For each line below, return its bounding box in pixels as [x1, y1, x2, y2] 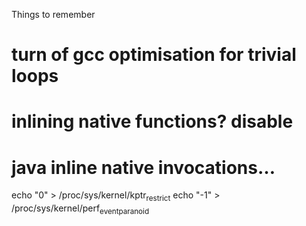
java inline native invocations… [11, 156, 276, 179]
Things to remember [11, 9, 96, 20]
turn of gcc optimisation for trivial [11, 44, 297, 66]
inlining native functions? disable [11, 110, 294, 133]
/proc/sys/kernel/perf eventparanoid [11, 202, 150, 216]
